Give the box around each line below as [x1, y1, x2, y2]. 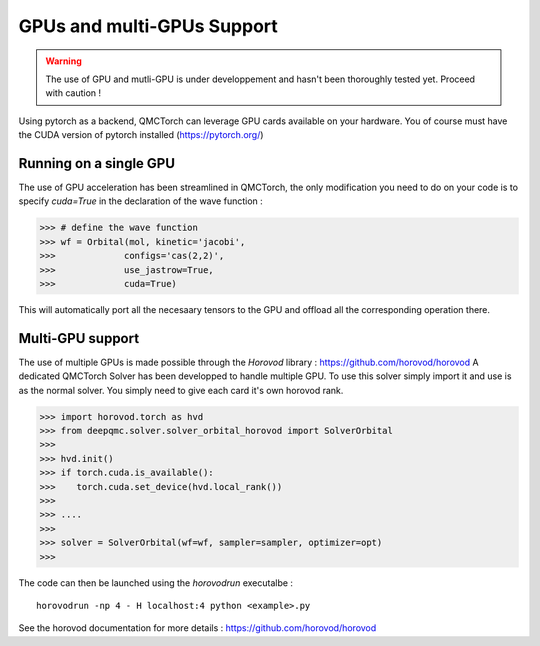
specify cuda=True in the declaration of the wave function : [18, 195, 264, 207]
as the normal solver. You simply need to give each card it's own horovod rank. [18, 384, 344, 396]
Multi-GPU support [18, 330, 140, 347]
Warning [45, 55, 82, 67]
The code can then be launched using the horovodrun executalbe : [18, 576, 294, 589]
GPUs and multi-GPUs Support [18, 15, 279, 37]
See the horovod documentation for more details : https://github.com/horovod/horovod [18, 622, 377, 634]
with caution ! [45, 87, 102, 99]
